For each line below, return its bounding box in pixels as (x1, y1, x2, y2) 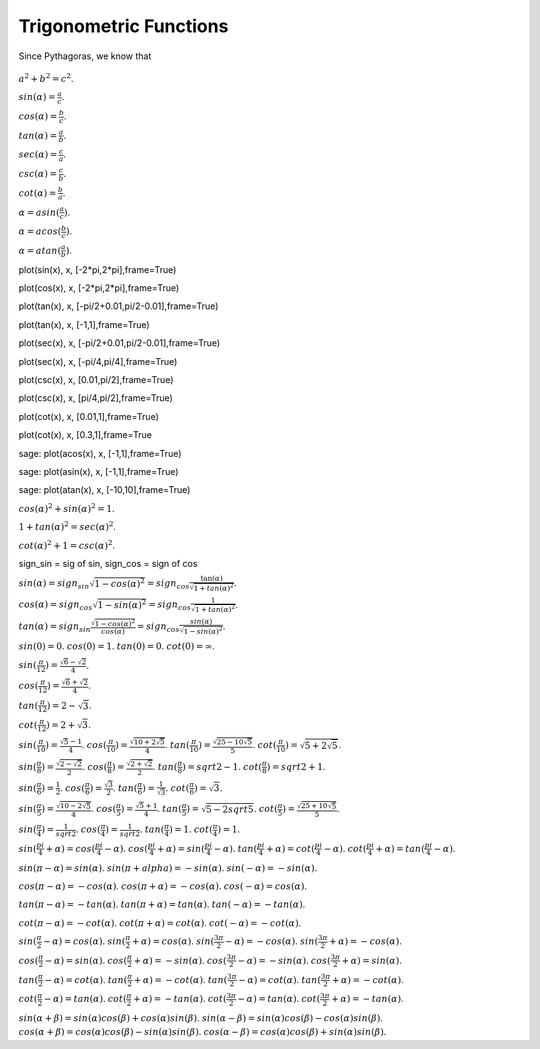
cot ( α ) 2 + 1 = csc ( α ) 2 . (18, 538, 115, 551)
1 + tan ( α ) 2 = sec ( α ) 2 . (18, 520, 117, 533)
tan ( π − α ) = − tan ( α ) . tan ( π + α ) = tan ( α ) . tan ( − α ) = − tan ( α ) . (18, 898, 306, 910)
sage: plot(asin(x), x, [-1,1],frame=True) (18, 465, 179, 477)
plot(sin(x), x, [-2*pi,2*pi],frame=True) (18, 263, 177, 275)
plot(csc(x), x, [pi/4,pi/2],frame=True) (18, 392, 174, 404)
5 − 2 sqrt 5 (205, 804, 254, 815)
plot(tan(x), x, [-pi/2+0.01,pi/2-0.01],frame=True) (18, 300, 219, 312)
